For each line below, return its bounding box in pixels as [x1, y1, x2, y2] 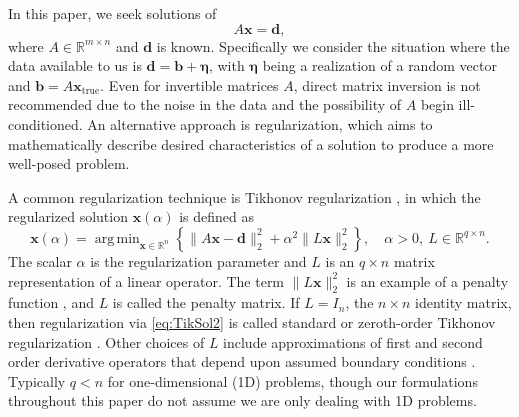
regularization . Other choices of [8, 331, 205, 352]
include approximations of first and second [223, 331, 483, 352]
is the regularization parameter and [90, 250, 307, 271]
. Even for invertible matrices [100, 74, 279, 95]
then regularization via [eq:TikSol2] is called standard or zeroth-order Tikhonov [8, 311, 496, 332]
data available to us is [8, 55, 142, 76]
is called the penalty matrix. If [112, 292, 300, 313]
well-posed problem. [8, 153, 130, 174]
